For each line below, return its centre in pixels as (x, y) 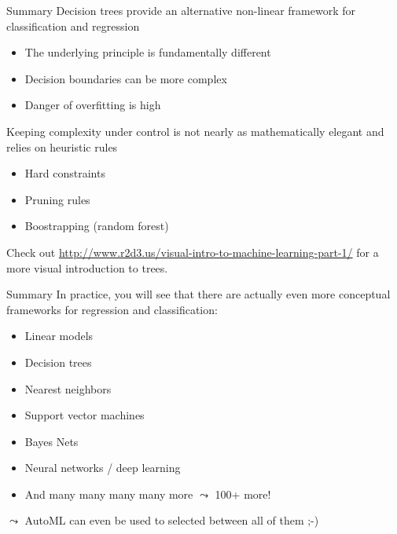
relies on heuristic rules (62, 146)
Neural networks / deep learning (103, 468)
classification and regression (73, 26)
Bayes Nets (51, 441)
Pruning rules (57, 199)
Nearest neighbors (68, 388)
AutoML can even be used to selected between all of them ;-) (172, 520)
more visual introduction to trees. (87, 267)
